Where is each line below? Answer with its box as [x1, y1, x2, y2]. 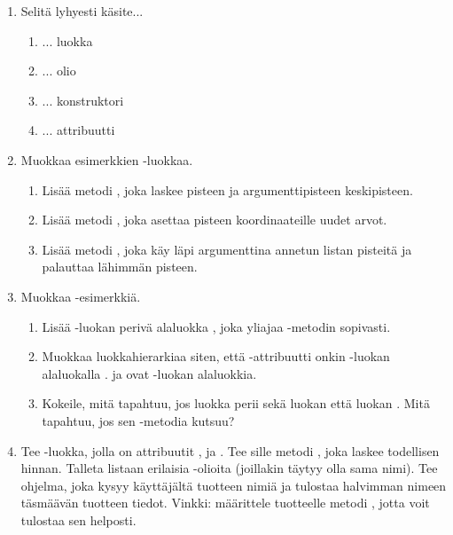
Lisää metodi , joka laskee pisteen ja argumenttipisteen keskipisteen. [42, 180, 413, 199]
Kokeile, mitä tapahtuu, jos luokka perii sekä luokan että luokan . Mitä [42, 394, 430, 413]
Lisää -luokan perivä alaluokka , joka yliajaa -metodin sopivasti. [42, 317, 391, 335]
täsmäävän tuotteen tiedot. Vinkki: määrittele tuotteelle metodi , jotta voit [20, 493, 430, 512]
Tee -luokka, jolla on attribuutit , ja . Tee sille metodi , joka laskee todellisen [20, 441, 440, 460]
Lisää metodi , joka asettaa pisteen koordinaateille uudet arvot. [42, 210, 387, 229]
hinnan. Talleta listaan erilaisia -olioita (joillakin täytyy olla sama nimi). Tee [20, 459, 438, 477]
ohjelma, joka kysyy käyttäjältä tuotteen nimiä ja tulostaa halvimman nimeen [20, 476, 447, 494]
